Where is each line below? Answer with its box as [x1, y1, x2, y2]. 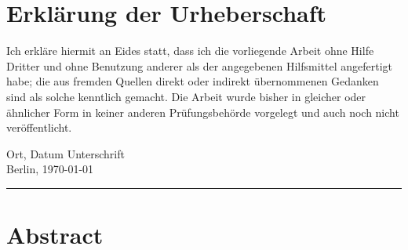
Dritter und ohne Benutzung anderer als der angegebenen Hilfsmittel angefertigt [6, 57, 392, 74]
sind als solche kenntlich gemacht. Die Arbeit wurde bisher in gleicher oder [6, 88, 366, 104]
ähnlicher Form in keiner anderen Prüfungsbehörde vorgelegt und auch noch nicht [6, 103, 399, 120]
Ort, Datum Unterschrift [6, 145, 125, 161]
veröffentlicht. [6, 119, 72, 136]
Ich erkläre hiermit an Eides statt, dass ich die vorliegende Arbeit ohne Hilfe [6, 42, 374, 59]
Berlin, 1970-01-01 [6, 161, 94, 177]
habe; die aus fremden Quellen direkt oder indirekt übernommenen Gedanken [6, 73, 379, 89]
